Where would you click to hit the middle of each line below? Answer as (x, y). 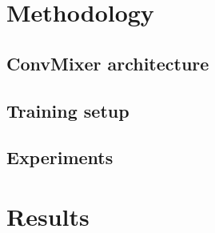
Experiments (60, 157)
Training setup (68, 110)
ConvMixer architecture (108, 63)
